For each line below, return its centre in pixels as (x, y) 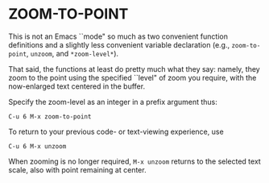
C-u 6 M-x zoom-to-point (50, 116)
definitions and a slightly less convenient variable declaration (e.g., (119, 44)
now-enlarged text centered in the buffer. (77, 86)
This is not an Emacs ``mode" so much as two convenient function (118, 36)
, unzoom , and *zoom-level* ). (72, 53)
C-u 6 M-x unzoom (37, 146)
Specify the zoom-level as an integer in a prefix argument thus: (113, 102)
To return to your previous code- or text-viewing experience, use (116, 131)
